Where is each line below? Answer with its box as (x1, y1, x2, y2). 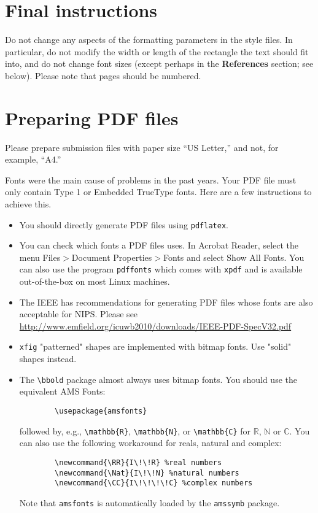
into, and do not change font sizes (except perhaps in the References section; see (5, 57, 314, 70)
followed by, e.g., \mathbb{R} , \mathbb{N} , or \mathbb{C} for (19, 424, 251, 437)
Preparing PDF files (5, 105, 179, 130)
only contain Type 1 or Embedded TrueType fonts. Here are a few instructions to (5, 185, 312, 198)
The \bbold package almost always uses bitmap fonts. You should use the (19, 372, 297, 385)
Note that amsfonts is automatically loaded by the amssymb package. (19, 496, 280, 509)
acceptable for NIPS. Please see (19, 307, 138, 320)
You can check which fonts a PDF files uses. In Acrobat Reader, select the (19, 239, 299, 252)
